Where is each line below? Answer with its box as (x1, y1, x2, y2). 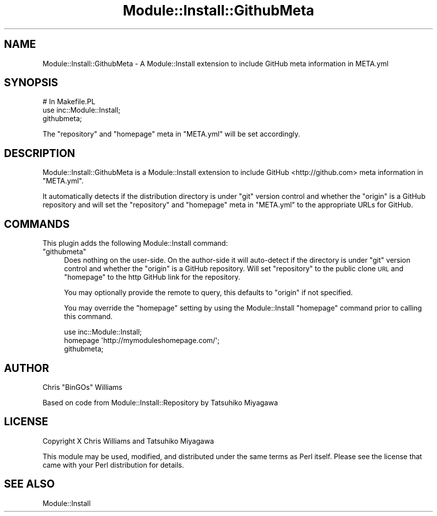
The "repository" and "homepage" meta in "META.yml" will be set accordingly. (42, 130, 300, 139)
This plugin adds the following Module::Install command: (42, 239, 228, 248)
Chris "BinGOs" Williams (42, 382, 123, 391)
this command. (64, 312, 113, 321)
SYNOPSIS (4, 76, 58, 89)
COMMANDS (4, 217, 70, 230)
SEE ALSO (4, 478, 55, 491)
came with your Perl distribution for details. (42, 460, 184, 469)
